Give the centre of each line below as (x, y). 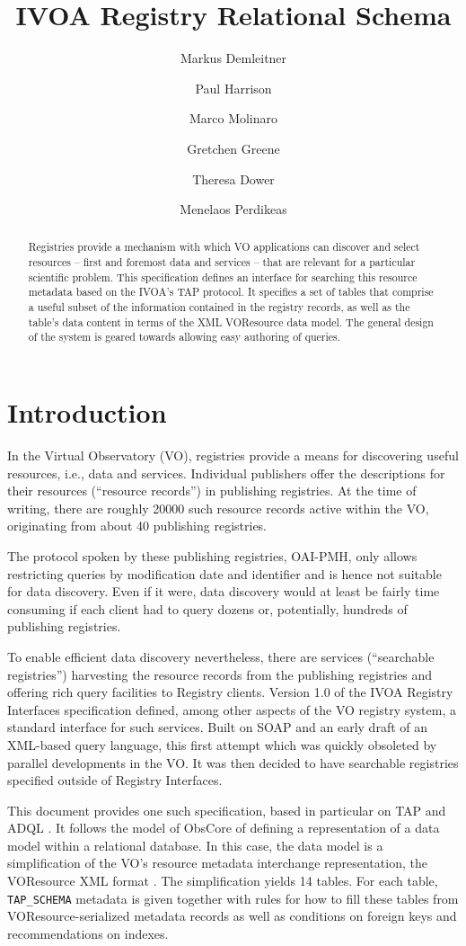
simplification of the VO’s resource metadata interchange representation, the (217, 863)
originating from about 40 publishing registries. (137, 526)
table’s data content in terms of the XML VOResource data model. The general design (231, 321)
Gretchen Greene (233, 148)
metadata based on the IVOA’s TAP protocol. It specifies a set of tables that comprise (231, 292)
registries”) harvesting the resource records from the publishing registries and (220, 674)
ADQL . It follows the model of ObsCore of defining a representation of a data (224, 828)
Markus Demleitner (233, 58)
